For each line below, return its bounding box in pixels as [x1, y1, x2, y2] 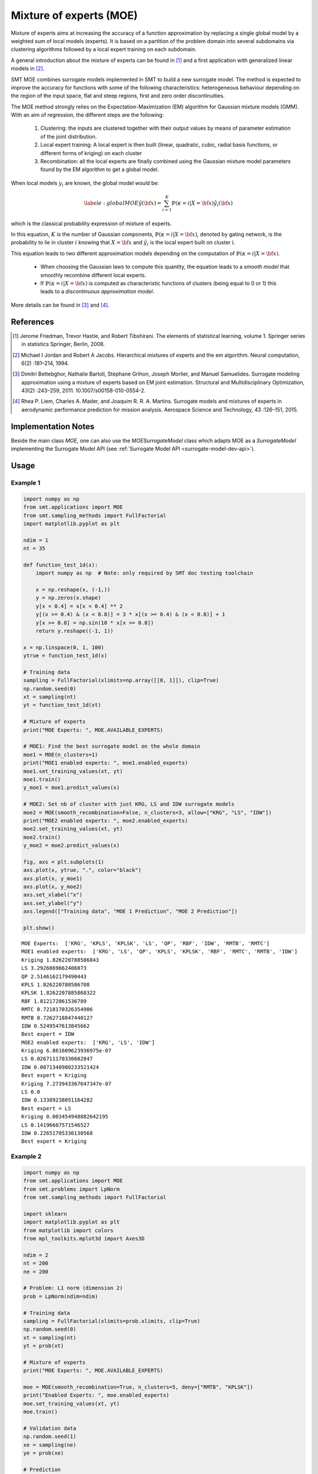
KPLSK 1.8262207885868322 [21, 989, 97, 996]
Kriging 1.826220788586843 [21, 956, 100, 963]
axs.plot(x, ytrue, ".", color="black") [23, 867, 141, 874]
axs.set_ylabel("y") [23, 900, 82, 906]
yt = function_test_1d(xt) [23, 702, 101, 709]
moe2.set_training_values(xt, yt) [23, 825, 123, 833]
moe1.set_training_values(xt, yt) [23, 768, 123, 775]
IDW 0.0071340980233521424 [21, 1064, 100, 1070]
